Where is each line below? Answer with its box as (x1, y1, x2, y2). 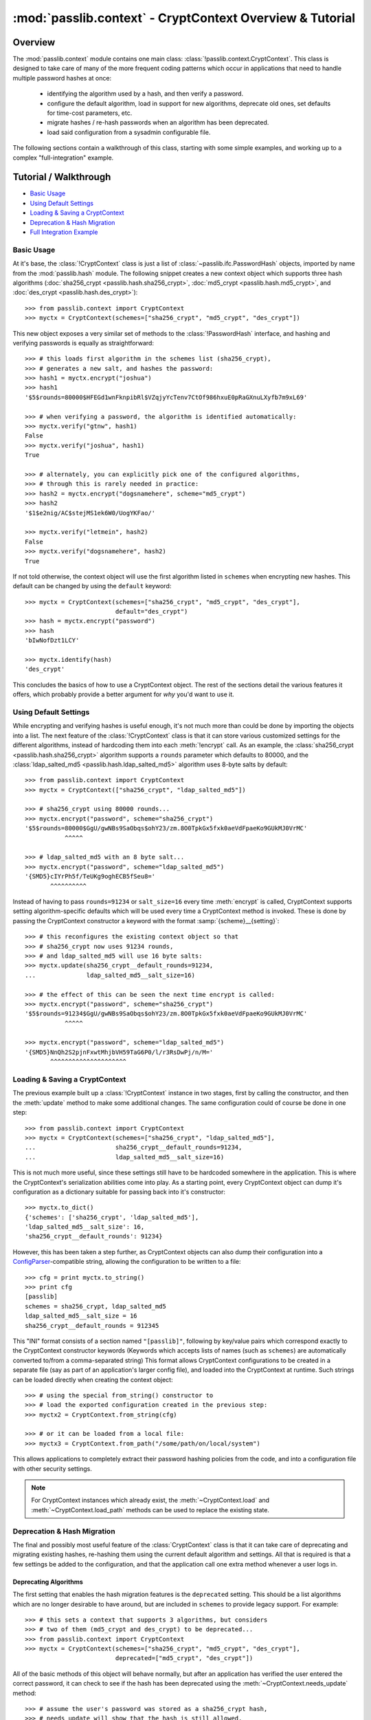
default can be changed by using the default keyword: (12, 582, 172, 590)
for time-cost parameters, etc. (47, 109, 133, 117)
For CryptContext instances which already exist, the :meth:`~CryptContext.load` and (31, 1496, 270, 1505)
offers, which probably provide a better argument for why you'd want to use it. (12, 690, 235, 698)
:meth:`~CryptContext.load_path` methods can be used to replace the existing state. (31, 1505, 269, 1514)
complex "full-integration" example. (12, 153, 114, 162)
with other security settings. (12, 1464, 92, 1472)
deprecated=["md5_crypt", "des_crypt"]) (115, 1655, 254, 1662)
